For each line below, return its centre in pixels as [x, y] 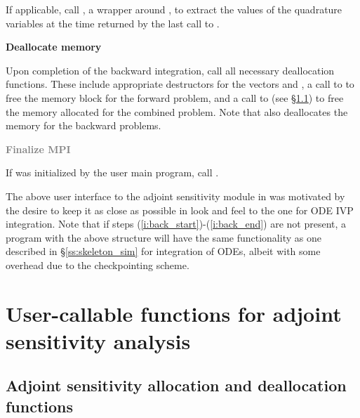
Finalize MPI [38, 149]
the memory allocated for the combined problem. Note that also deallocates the [177, 111]
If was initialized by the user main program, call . [112, 172]
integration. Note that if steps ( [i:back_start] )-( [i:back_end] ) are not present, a [176, 224]
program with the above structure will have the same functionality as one [164, 237]
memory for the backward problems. [84, 125]
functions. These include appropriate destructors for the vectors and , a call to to [180, 84]
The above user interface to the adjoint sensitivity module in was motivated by [175, 196]
